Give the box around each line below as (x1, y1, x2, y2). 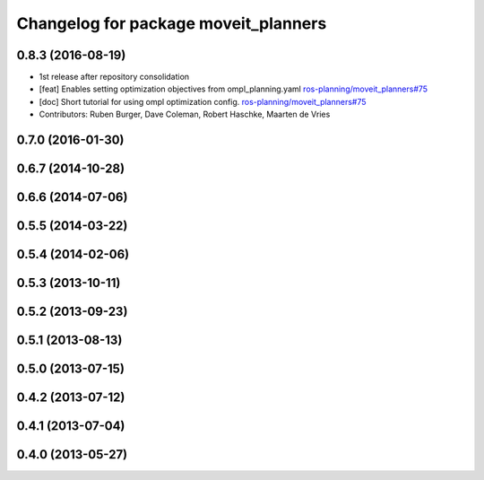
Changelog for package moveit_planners (16, 13, 327, 33)
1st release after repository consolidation (39, 72, 190, 83)
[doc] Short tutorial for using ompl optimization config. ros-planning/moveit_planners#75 (39, 96, 367, 107)
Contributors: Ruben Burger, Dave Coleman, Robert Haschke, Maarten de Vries (39, 109, 331, 120)
